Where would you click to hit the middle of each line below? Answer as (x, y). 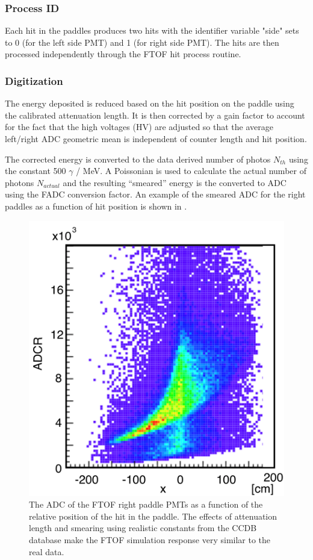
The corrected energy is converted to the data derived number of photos (138, 159)
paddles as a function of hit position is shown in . (96, 206)
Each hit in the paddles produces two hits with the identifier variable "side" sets (152, 30)
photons (20, 182)
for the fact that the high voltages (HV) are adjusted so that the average (139, 127)
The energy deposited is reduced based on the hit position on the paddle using (150, 103)
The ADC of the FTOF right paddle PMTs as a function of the (146, 504)
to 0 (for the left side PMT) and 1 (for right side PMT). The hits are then (142, 42)
